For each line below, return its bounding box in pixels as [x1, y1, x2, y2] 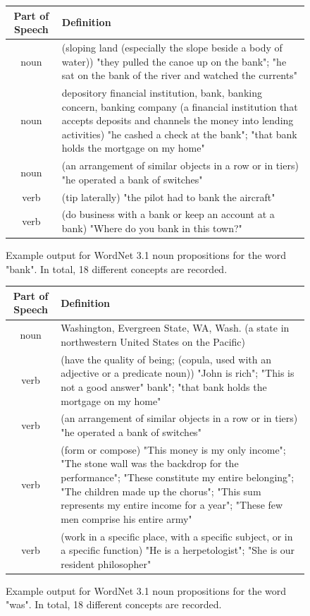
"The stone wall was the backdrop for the [61, 456, 239, 471]
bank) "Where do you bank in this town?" [61, 221, 242, 236]
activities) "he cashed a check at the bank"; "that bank [61, 126, 297, 141]
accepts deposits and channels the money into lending [61, 113, 294, 128]
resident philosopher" [61, 556, 151, 571]
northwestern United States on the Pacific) [61, 334, 245, 349]
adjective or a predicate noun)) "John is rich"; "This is [61, 366, 294, 380]
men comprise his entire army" [61, 511, 192, 526]
